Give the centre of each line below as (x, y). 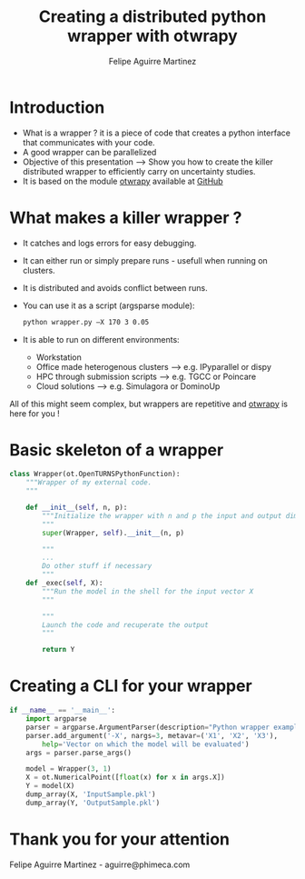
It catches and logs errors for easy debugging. (109, 243)
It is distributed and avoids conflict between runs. (115, 287)
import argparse (57, 719)
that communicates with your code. (89, 142)
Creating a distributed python (152, 17)
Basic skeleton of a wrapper (117, 449)
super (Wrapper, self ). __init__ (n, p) (113, 533)
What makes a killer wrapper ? (126, 218)
